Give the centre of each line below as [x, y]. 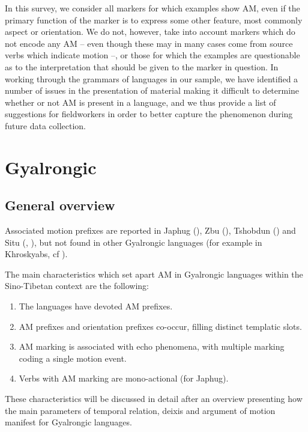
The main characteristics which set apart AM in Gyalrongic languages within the [154, 274]
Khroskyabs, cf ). [36, 254]
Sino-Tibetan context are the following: [77, 286]
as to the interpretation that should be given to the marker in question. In [142, 66]
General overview [60, 205]
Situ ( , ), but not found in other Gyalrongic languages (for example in [134, 242]
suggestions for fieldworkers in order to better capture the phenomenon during [149, 114]
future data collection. [46, 125]
